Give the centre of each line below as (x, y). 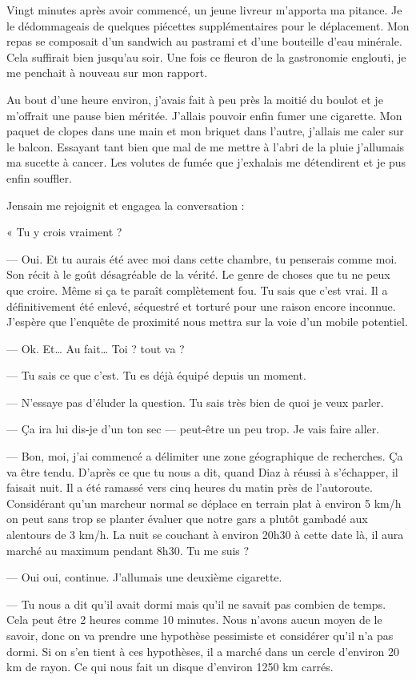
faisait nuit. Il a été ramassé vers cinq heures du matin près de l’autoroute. (190, 487)
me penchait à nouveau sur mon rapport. (107, 72)
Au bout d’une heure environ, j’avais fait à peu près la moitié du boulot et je (195, 99)
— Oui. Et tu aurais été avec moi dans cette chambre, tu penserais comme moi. (202, 258)
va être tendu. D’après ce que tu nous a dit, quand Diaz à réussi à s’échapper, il (202, 471)
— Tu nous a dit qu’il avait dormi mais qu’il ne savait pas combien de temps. (196, 604)
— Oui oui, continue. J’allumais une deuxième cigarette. (144, 577)
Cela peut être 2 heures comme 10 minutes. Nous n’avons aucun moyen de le (194, 620)
